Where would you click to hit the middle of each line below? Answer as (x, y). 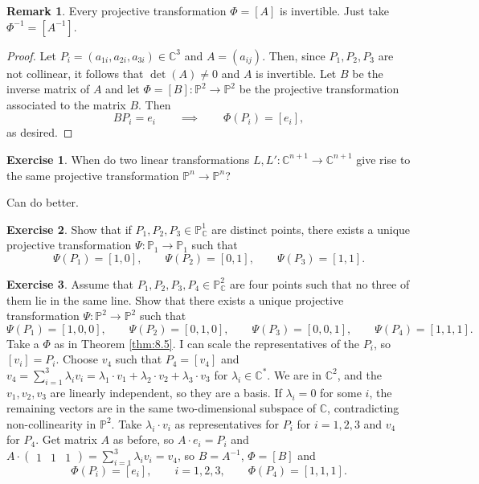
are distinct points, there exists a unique (311, 229)
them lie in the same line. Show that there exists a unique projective (175, 299)
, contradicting (363, 408)
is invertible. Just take (334, 10)
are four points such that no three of (320, 283)
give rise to (383, 159)
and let (123, 89)
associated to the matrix (66, 104)
